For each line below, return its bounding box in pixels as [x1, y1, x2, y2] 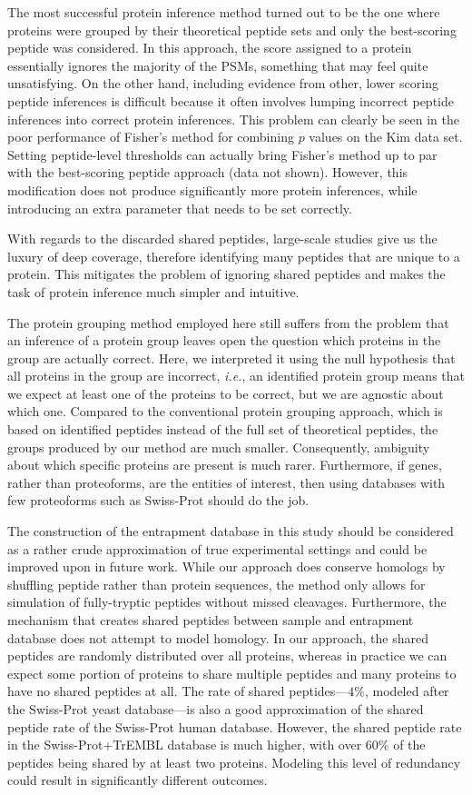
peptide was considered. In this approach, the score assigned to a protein [7, 38, 412, 57]
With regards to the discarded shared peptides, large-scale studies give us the [7, 229, 438, 248]
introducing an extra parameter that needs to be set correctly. [7, 198, 352, 217]
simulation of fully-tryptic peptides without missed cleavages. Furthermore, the [7, 592, 447, 611]
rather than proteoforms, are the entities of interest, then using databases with [7, 472, 446, 492]
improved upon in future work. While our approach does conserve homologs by [7, 557, 446, 576]
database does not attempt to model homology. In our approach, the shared [7, 628, 428, 647]
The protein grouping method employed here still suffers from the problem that [7, 313, 449, 332]
